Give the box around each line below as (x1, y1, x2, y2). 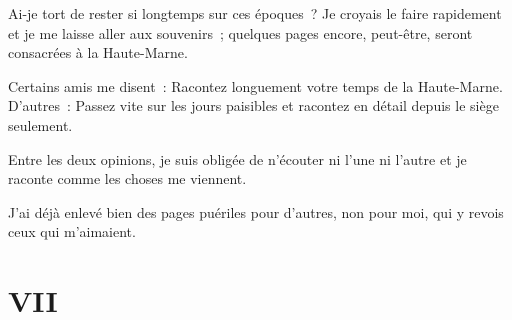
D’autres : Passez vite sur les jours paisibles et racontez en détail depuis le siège (8, 95, 499, 116)
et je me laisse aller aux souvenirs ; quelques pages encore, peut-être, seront (8, 22, 473, 43)
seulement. (8, 114, 73, 135)
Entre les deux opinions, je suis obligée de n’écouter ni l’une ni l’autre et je (8, 148, 467, 169)
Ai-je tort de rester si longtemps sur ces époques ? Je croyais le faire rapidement (8, 3, 502, 23)
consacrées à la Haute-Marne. (8, 42, 188, 63)
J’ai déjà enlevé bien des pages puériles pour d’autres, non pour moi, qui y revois (8, 201, 504, 222)
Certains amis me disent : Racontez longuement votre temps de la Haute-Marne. (8, 75, 503, 96)
